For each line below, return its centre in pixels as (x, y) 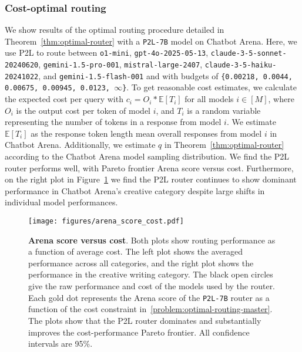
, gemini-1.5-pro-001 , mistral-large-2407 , (120, 64)
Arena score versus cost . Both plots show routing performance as (152, 240)
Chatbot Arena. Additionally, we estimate (80, 145)
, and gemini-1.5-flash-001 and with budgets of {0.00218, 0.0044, (165, 75)
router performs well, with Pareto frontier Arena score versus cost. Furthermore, (149, 167)
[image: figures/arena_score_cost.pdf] (106, 221)
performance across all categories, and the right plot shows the (141, 263)
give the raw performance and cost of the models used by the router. (152, 286)
